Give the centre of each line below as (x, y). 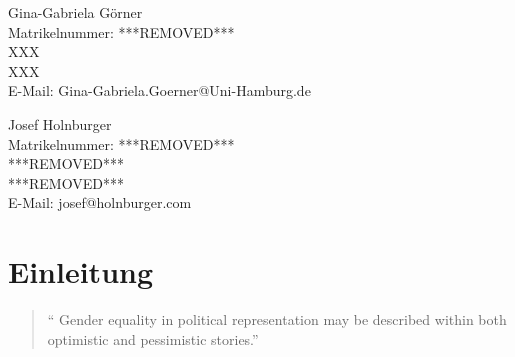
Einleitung (81, 271)
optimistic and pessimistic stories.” (153, 338)
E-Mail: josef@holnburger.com (100, 202)
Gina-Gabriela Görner (75, 12)
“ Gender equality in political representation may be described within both (277, 319)
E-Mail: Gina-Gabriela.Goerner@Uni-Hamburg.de (159, 90)
